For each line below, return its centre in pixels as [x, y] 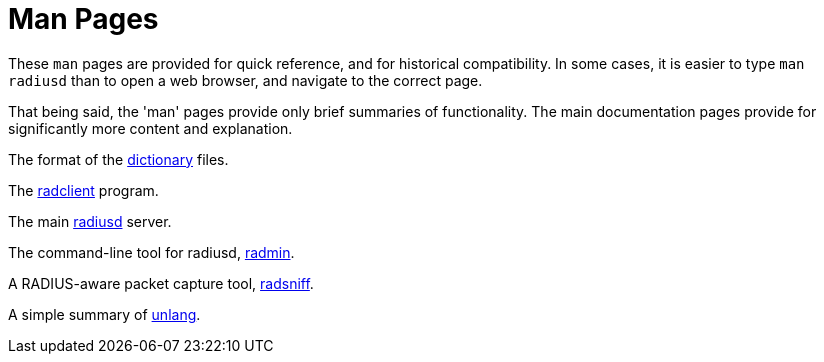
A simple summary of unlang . [104, 314]
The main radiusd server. [90, 221]
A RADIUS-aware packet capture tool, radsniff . [161, 283]
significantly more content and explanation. [150, 128]
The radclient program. [83, 190]
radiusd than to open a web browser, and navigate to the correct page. [245, 80]
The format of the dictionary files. [118, 159]
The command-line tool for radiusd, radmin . [151, 252]
